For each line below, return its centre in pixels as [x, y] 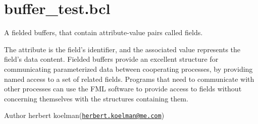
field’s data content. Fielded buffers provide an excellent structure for [111, 59]
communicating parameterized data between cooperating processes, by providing [128, 69]
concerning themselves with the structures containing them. [96, 98]
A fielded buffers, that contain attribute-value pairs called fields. [104, 32]
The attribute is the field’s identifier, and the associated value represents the [122, 49]
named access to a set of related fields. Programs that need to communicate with [129, 79]
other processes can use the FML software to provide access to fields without [123, 89]
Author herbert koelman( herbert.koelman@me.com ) [84, 115]
